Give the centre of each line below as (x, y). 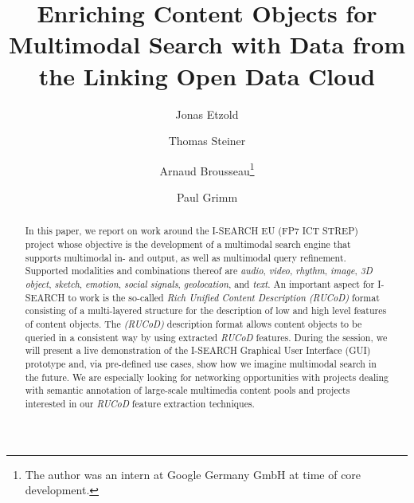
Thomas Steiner (207, 141)
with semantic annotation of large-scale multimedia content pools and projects (187, 390)
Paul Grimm (207, 196)
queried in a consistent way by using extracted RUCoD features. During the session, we (206, 337)
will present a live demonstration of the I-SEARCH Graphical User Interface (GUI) (198, 350)
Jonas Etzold (207, 114)
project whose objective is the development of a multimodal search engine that (188, 244)
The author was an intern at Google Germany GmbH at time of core (193, 474)
